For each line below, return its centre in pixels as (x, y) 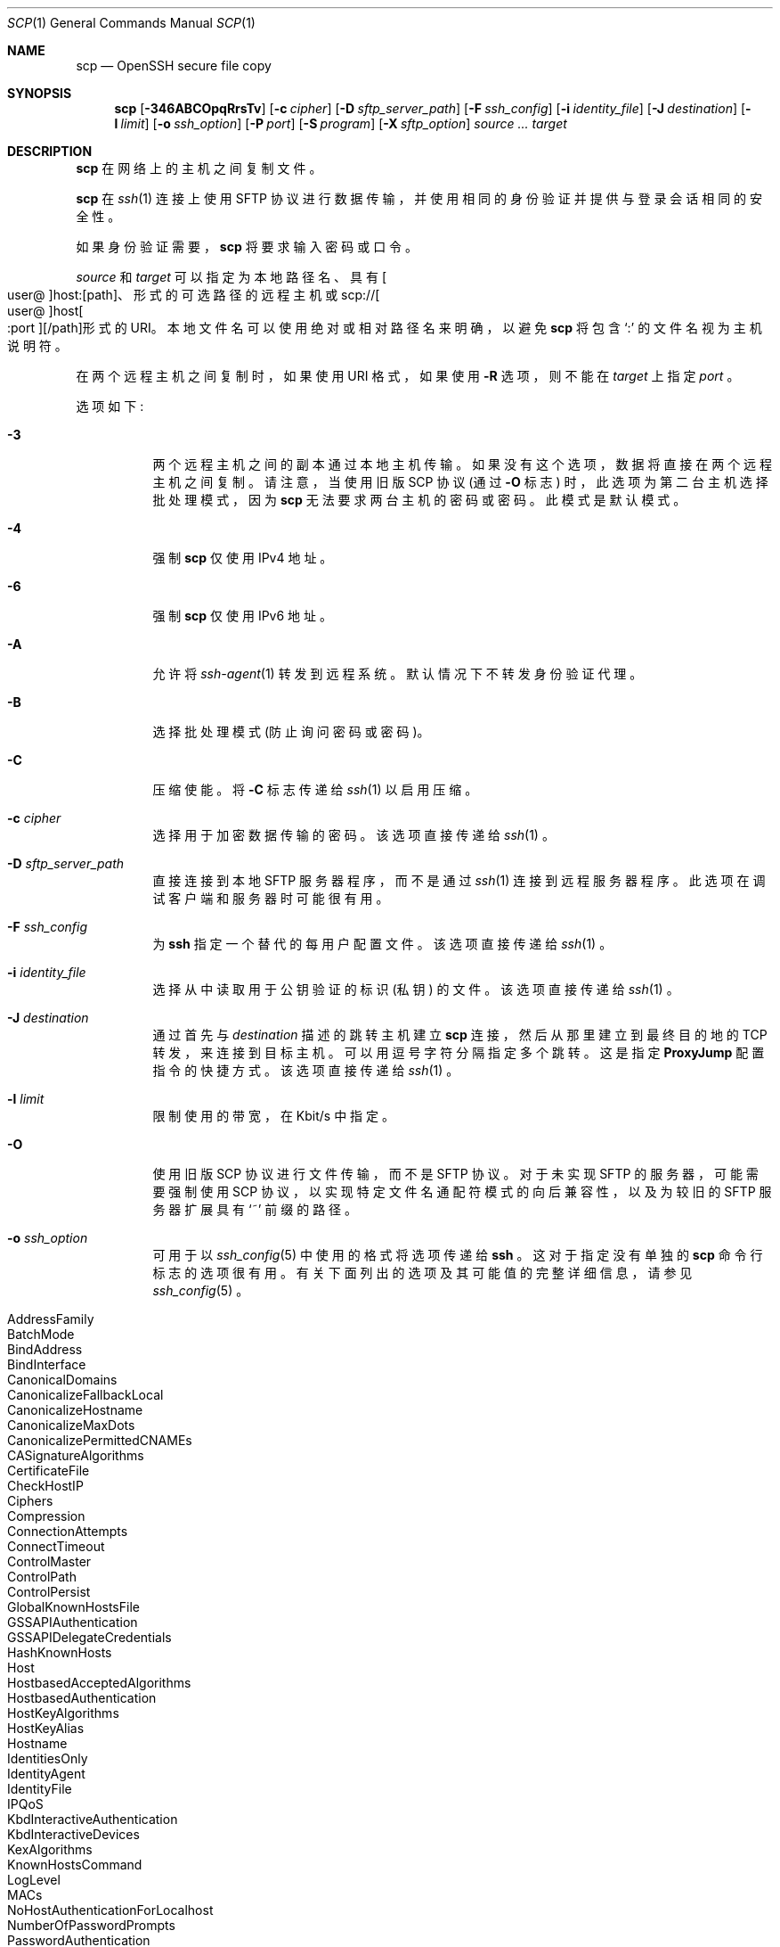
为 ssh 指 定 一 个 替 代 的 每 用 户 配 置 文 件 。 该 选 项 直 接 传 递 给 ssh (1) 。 (382, 944)
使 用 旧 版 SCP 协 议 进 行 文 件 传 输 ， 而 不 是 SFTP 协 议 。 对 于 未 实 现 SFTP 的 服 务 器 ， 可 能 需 (455, 1174)
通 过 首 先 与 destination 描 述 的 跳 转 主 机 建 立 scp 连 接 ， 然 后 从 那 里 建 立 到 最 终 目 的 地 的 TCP (460, 1035)
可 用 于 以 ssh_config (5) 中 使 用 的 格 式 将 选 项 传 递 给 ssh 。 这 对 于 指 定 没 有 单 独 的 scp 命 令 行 (458, 1255)
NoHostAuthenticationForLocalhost (110, 1910)
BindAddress (45, 1349)
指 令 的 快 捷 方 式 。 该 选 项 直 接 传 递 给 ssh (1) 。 (306, 1070)
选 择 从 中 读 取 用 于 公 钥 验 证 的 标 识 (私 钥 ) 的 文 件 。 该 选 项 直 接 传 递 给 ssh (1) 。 (416, 989)
